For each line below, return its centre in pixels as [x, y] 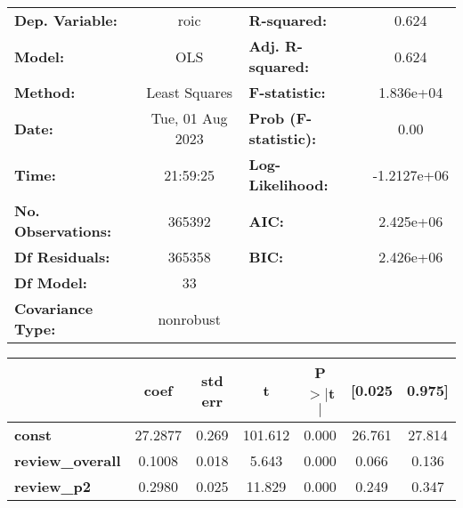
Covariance [54, 308]
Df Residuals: [62, 257]
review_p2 [53, 486]
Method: [45, 92]
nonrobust [189, 319]
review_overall [68, 460]
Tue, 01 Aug [189, 118]
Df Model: [51, 282]
